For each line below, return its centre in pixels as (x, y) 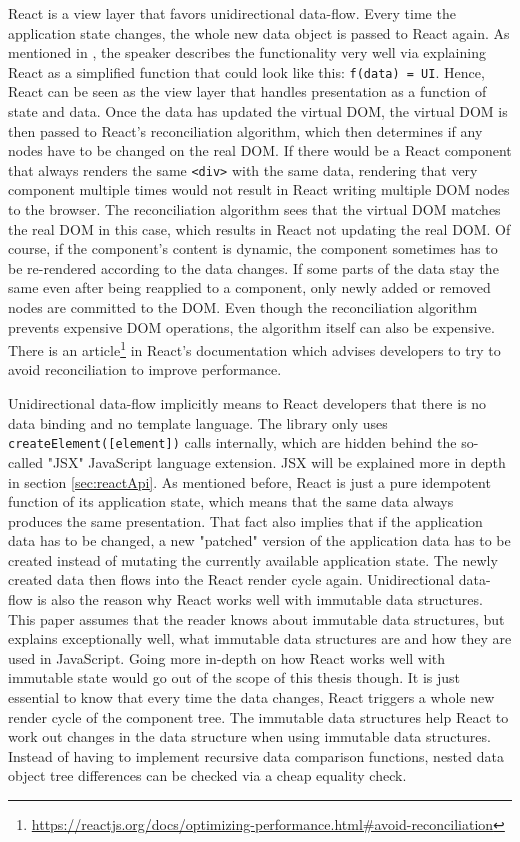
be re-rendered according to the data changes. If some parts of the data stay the (253, 267)
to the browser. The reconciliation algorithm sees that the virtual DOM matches (254, 209)
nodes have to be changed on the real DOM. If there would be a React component (260, 150)
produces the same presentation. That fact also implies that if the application (245, 520)
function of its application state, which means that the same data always (231, 501)
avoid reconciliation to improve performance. (145, 369)
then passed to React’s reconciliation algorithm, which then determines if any (245, 130)
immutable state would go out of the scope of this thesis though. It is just (234, 677)
